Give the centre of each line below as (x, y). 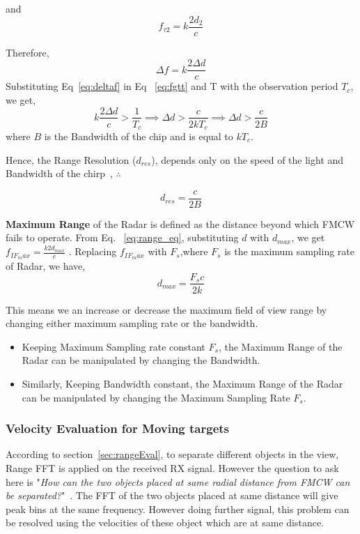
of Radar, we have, (46, 265)
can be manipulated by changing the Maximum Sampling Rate (156, 397)
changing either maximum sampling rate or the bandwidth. (132, 323)
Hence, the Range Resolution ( (71, 159)
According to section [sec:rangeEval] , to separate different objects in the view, (172, 454)
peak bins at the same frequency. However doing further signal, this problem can (178, 509)
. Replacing (93, 251)
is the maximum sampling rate (289, 251)
